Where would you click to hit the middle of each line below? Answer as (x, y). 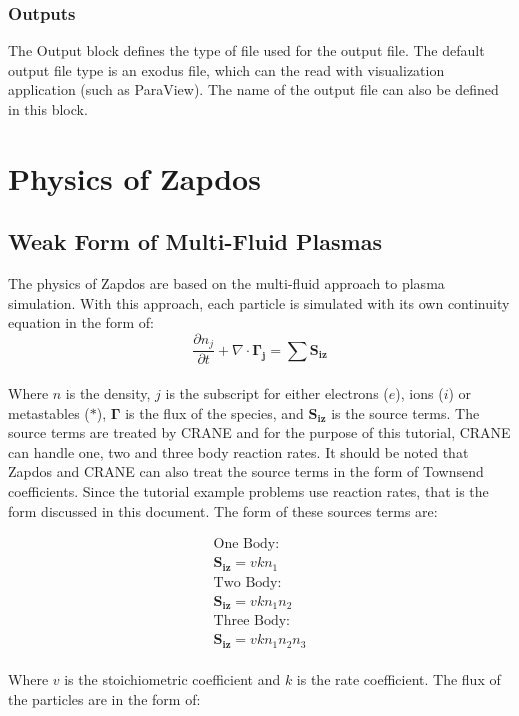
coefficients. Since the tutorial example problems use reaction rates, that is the (248, 491)
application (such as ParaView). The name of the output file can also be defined (253, 89)
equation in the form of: (81, 322)
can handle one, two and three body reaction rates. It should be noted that (238, 451)
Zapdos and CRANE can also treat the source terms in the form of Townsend (246, 471)
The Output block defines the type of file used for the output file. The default (246, 50)
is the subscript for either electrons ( (277, 393)
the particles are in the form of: (104, 698)
